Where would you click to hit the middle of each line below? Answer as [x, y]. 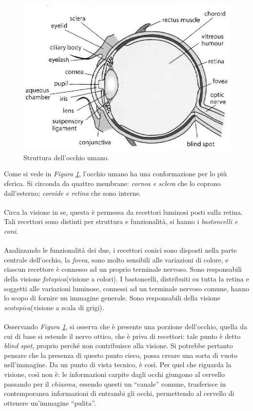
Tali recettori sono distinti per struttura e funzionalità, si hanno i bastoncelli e [121, 221]
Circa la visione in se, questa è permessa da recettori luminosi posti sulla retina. [123, 212]
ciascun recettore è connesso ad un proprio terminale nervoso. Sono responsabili [123, 269]
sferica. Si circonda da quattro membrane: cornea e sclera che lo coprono [112, 183]
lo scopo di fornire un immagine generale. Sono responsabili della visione [112, 298]
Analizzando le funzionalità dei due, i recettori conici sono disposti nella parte [120, 250]
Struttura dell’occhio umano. [66, 157]
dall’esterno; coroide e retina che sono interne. [73, 193]
